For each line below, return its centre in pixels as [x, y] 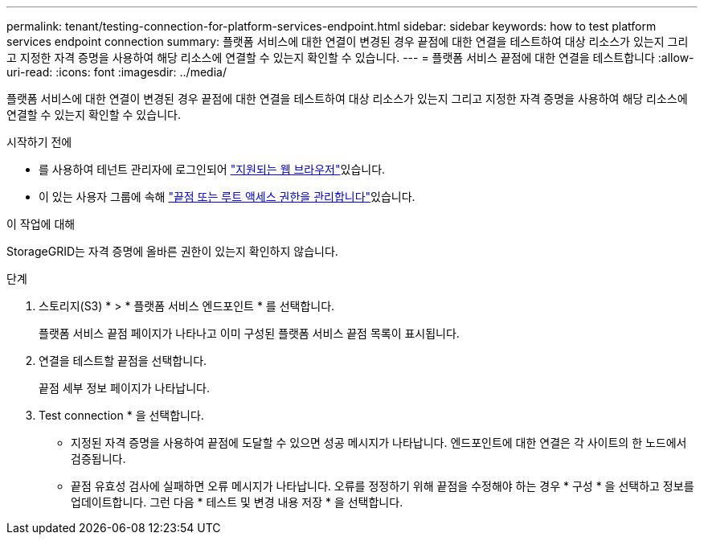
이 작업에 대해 [41, 224]
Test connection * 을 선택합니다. [121, 415]
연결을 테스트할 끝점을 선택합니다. [123, 361]
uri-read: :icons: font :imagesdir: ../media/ [117, 72]
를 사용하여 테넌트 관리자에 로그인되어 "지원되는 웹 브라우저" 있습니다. [212, 169]
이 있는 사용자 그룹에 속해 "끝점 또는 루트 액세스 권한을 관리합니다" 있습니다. [227, 197]
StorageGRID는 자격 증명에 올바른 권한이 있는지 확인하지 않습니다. [172, 251]
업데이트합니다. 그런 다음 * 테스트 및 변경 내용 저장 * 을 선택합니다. [237, 502]
